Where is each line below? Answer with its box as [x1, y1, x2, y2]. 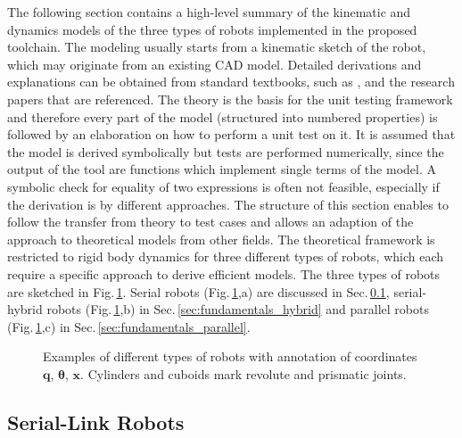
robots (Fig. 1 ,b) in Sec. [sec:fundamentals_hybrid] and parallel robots [46, 300, 429, 318]
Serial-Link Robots [7, 408, 185, 435]
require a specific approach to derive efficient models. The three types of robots [7, 264, 441, 283]
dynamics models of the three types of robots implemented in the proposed [7, 20, 417, 38]
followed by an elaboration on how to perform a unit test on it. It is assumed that [7, 125, 456, 144]
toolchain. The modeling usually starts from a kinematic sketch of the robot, [7, 37, 426, 56]
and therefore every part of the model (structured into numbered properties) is [7, 107, 438, 126]
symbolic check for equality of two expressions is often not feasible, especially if [7, 177, 440, 195]
